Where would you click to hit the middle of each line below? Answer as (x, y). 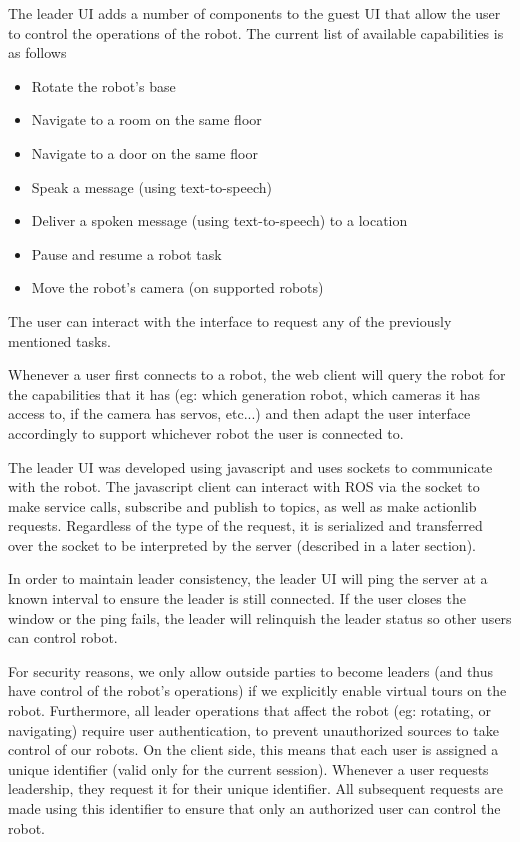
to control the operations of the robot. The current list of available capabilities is (256, 32)
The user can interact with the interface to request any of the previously (230, 320)
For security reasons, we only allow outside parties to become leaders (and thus (251, 670)
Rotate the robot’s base (103, 85)
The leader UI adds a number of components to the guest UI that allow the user (254, 13)
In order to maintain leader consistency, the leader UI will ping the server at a (248, 578)
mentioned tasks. (59, 340)
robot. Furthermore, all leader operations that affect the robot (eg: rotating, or (249, 710)
